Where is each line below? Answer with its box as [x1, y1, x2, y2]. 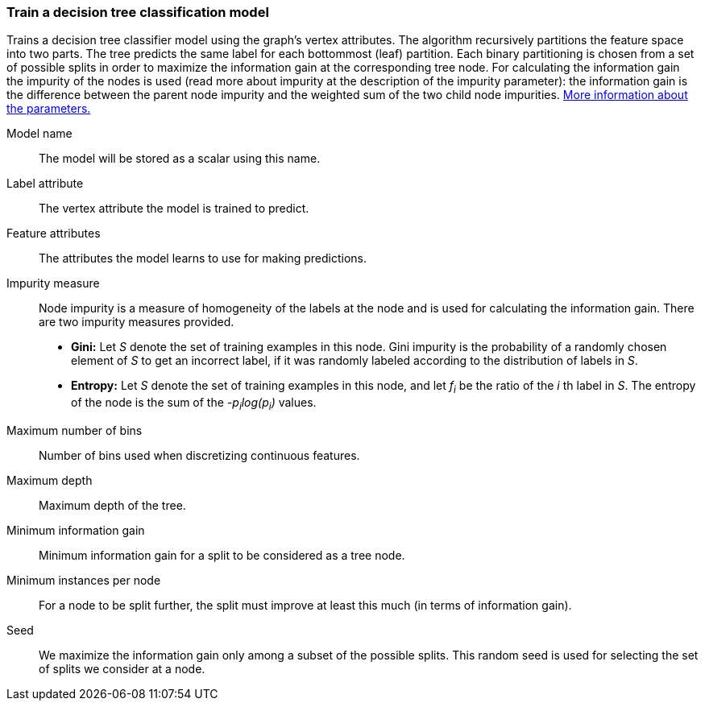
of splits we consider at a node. [39, 661, 205, 676]
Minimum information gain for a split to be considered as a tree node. [39, 548, 405, 562]
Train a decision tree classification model [6, 4, 269, 20]
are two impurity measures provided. [39, 315, 234, 329]
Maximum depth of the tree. [39, 498, 186, 512]
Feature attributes [6, 226, 101, 241]
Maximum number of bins [6, 423, 143, 437]
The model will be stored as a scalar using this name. [39, 151, 321, 166]
